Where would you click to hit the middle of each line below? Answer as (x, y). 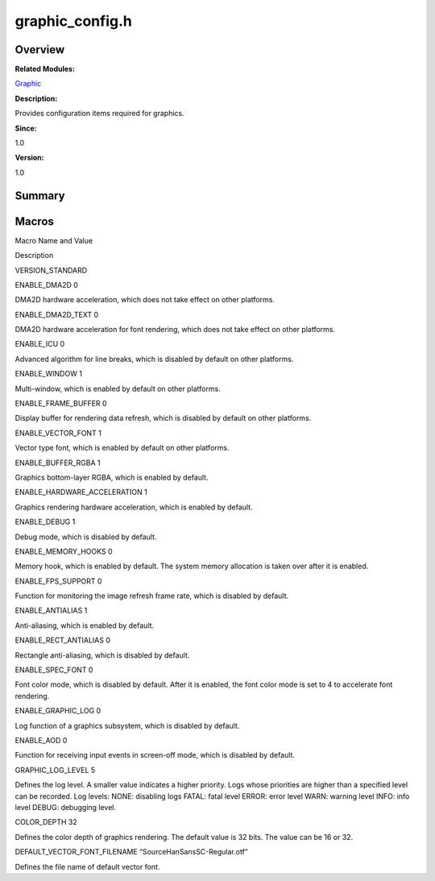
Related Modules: (45, 69)
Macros (34, 221)
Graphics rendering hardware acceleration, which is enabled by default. (134, 507)
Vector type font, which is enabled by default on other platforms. (122, 448)
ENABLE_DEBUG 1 (45, 522)
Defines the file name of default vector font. (87, 866)
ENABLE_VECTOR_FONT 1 (58, 433)
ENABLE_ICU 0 (40, 344)
